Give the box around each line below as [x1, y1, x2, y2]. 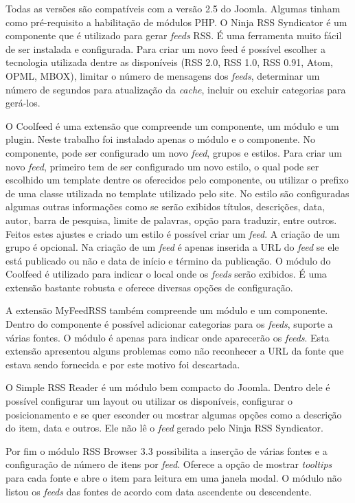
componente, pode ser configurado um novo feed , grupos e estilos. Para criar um [5, 145, 342, 159]
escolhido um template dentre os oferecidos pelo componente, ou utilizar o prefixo [5, 172, 349, 187]
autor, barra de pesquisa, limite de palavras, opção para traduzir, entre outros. [5, 212, 337, 227]
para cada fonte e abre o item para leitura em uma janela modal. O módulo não [5, 471, 342, 484]
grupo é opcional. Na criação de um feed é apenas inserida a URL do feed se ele [5, 240, 339, 254]
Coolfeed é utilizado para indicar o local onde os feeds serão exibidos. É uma [5, 267, 327, 281]
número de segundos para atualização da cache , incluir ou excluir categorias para [5, 82, 346, 96]
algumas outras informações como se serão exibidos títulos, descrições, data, [5, 199, 325, 214]
